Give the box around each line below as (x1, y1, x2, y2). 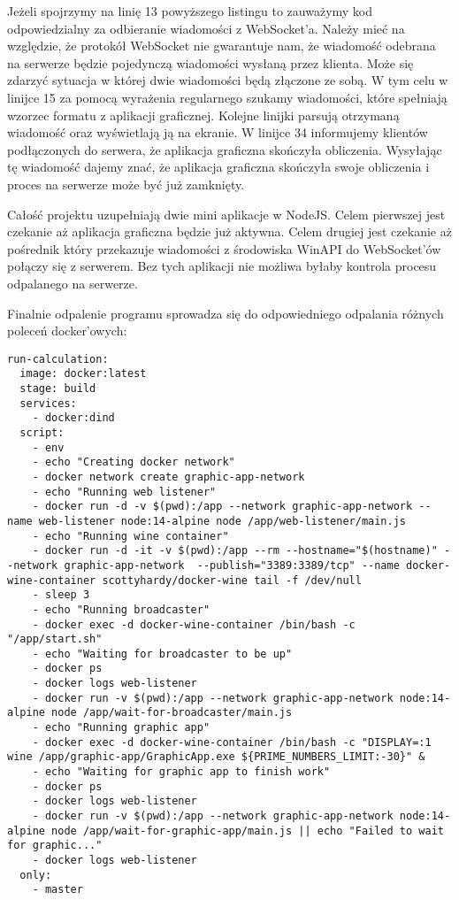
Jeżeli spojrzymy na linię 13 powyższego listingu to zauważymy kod (7, 2, 373, 19)
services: (19, 396, 77, 410)
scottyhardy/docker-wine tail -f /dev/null (102, 573, 362, 587)
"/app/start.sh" (7, 633, 103, 646)
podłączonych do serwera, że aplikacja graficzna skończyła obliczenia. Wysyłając (7, 140, 442, 158)
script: (19, 426, 65, 439)
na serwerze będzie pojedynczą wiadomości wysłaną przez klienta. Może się (7, 53, 414, 72)
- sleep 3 (32, 588, 90, 602)
